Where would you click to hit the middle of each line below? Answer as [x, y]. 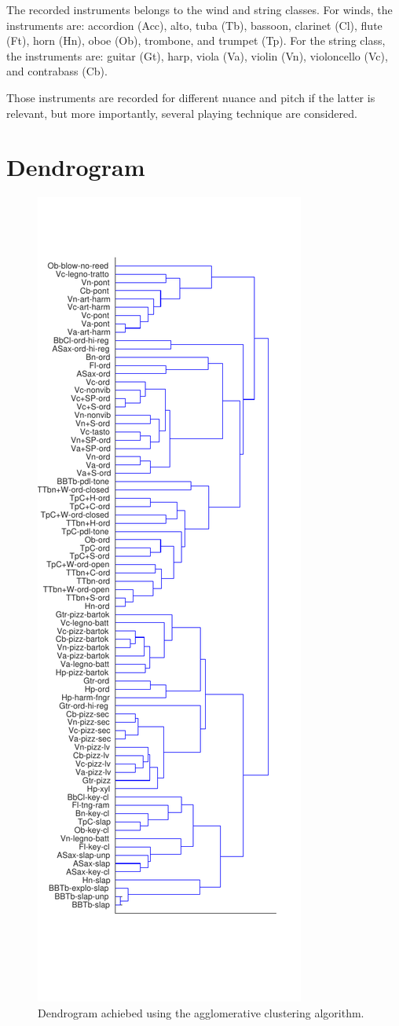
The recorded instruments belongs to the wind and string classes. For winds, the [199, 9]
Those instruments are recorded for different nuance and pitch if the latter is [191, 97]
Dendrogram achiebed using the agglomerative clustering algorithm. [201, 1012]
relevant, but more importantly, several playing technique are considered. [182, 113]
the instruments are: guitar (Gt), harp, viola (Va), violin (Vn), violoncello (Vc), [197, 55]
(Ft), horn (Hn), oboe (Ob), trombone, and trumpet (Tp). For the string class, [196, 40]
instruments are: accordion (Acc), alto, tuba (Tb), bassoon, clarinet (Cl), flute [194, 25]
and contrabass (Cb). [57, 71]
